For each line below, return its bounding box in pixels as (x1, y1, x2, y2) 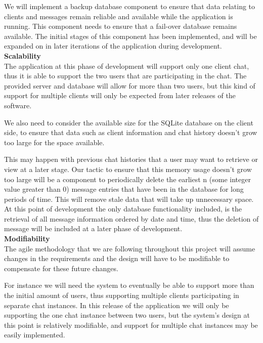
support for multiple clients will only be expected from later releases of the (4, 90, 236, 101)
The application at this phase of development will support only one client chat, (4, 60, 249, 71)
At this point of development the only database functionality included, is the (4, 203, 242, 214)
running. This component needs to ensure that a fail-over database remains (4, 21, 237, 31)
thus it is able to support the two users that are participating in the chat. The (4, 70, 247, 81)
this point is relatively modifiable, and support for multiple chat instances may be (4, 319, 258, 330)
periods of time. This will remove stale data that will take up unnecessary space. (4, 193, 254, 204)
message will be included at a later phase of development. (4, 223, 183, 234)
